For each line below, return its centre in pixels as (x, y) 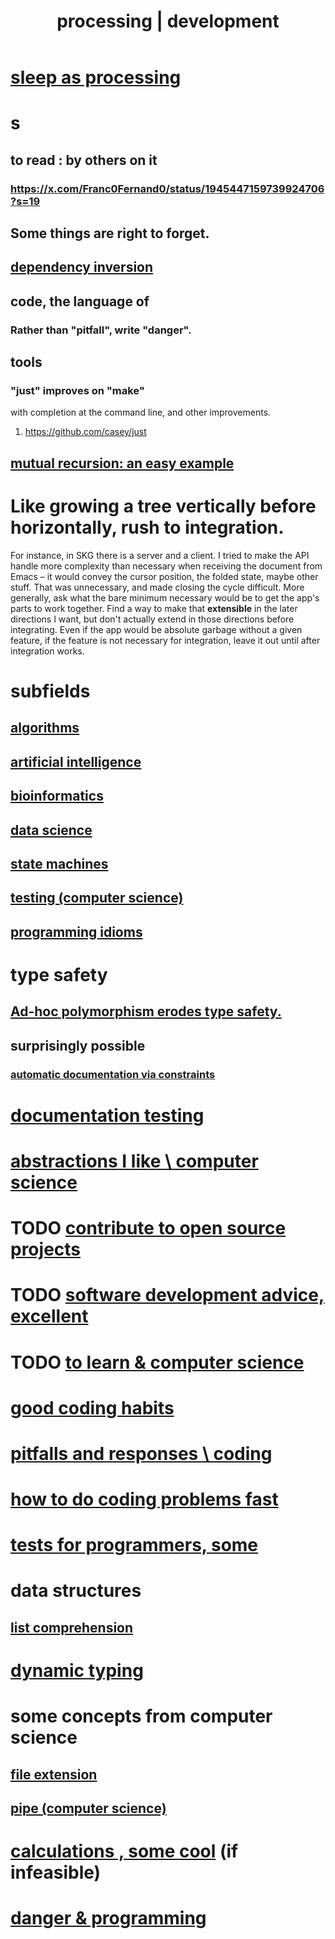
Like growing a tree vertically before (163, 506)
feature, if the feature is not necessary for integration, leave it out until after (165, 640)
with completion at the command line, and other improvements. (141, 412)
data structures (76, 1591)
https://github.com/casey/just (85, 432)
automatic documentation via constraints (113, 1074)
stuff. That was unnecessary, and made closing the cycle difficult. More (157, 587)
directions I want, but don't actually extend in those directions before (152, 619)
